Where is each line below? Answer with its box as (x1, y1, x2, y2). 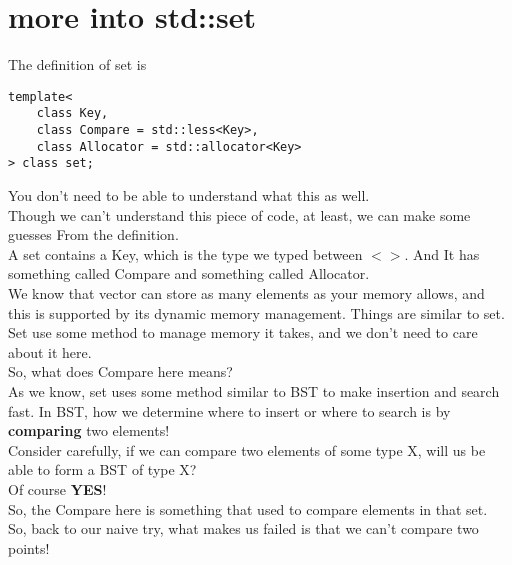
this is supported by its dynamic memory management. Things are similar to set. (8, 302, 505, 323)
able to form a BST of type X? (8, 459, 197, 480)
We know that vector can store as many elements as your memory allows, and (8, 282, 485, 303)
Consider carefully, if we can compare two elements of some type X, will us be (8, 439, 486, 460)
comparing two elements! (8, 420, 170, 441)
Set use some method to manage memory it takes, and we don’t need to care (8, 322, 478, 343)
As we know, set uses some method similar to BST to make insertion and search (8, 380, 500, 401)
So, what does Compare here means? (8, 361, 233, 382)
